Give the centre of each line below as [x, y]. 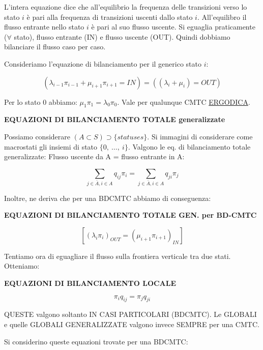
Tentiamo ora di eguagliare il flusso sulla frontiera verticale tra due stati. [118, 256]
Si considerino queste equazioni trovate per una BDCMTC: [96, 341]
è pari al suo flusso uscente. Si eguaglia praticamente [173, 27]
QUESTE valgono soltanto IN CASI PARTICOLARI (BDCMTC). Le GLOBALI [130, 314]
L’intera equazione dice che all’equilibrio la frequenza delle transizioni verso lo [126, 7]
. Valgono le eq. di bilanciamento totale [189, 146]
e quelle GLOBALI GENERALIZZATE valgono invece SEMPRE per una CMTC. [132, 324]
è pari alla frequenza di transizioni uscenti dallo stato [110, 17]
